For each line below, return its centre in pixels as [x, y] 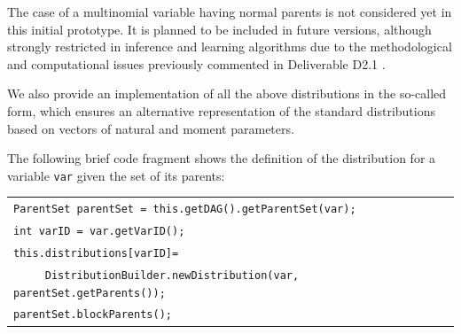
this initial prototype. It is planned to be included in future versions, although [219, 29]
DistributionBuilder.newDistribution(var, [172, 275]
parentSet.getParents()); [90, 293]
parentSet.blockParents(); [93, 315]
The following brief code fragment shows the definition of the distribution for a [222, 158]
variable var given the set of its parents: [116, 175]
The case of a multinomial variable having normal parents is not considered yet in [230, 12]
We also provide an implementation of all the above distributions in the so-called [227, 93]
